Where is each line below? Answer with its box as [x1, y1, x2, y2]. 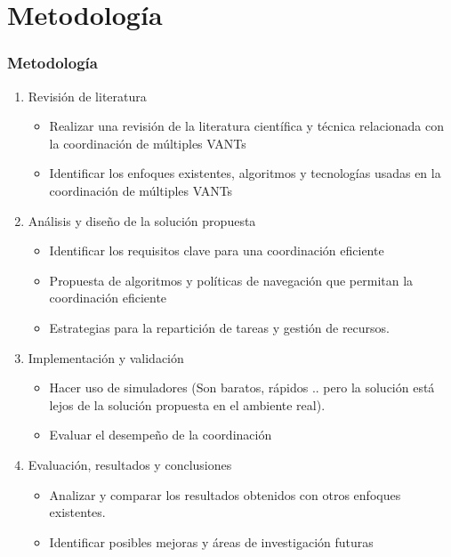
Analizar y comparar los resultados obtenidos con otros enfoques [49, 485, 401, 504]
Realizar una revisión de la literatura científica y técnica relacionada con [49, 117, 444, 135]
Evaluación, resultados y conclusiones [28, 455, 232, 473]
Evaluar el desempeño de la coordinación [49, 425, 272, 444]
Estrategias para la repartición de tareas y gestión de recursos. [49, 318, 391, 336]
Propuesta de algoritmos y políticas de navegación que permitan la [49, 270, 414, 289]
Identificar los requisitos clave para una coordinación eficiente [49, 241, 384, 260]
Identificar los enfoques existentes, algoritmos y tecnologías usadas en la [49, 164, 441, 182]
